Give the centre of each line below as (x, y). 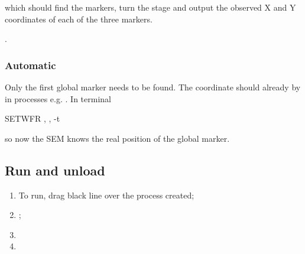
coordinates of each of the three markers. (79, 19)
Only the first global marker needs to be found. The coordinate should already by (153, 87)
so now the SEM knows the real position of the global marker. (117, 138)
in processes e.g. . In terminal (58, 98)
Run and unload (55, 170)
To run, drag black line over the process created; (106, 195)
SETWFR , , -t (33, 118)
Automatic (30, 65)
